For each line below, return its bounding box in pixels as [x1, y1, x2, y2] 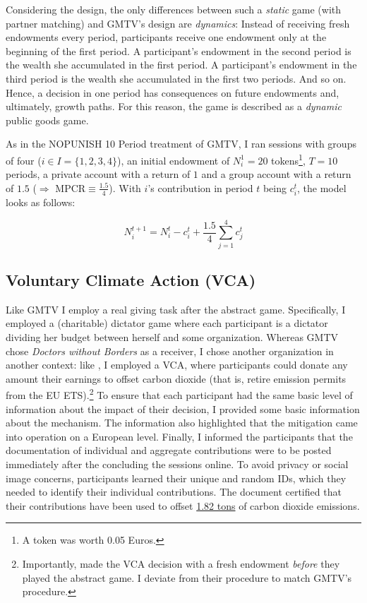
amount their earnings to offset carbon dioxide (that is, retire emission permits [6, 371, 347, 386]
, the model [297, 180, 347, 195]
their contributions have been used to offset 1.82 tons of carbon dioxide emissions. [6, 498, 360, 513]
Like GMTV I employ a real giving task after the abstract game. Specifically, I [6, 301, 346, 316]
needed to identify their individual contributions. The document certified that [6, 484, 342, 499]
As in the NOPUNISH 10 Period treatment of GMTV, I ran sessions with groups [6, 136, 356, 151]
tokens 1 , [271, 150, 306, 167]
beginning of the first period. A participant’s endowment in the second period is [6, 43, 351, 58]
